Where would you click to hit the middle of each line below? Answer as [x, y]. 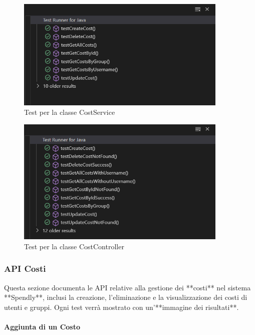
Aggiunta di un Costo [42, 326]
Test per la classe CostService [70, 112]
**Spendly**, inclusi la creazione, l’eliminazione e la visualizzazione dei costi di [126, 297]
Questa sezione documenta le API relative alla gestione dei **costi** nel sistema [127, 287]
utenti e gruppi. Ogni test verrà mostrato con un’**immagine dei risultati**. [121, 307]
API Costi [25, 269]
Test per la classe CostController [74, 246]
